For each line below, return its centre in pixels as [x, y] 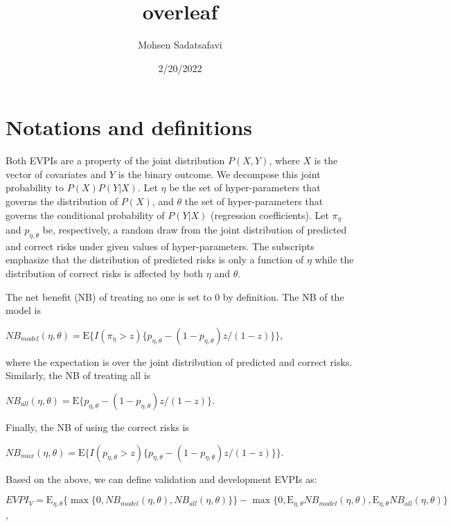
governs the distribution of [62, 201]
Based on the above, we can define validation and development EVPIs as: [161, 479]
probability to [35, 187]
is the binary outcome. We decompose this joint [219, 174]
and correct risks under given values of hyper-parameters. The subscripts [160, 246]
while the [334, 260]
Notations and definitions [129, 127]
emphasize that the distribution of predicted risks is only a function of [155, 260]
